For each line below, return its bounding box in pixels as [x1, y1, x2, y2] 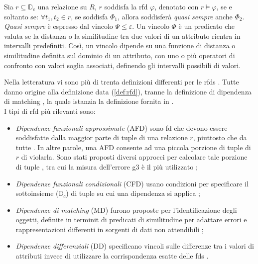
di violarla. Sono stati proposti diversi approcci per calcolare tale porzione [21, 152, 248, 162]
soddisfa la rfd [104, 1, 148, 11]
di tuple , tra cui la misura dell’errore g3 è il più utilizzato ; [15, 161, 198, 172]
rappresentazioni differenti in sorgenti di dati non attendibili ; [15, 224, 204, 234]
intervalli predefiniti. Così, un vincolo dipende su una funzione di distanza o [4, 40, 236, 51]
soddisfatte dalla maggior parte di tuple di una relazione [15, 132, 188, 143]
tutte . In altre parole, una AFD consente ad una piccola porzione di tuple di [15, 142, 251, 152]
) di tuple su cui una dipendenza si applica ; [66, 188, 200, 198]
